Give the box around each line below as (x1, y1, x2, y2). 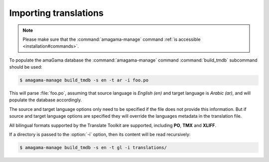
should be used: (9, 64, 42, 70)
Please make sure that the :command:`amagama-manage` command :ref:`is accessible (22, 36, 201, 42)
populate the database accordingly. (9, 97, 82, 103)
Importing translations (9, 7, 104, 18)
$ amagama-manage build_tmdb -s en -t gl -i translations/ (19, 145, 167, 151)
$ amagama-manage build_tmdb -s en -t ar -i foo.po (19, 78, 149, 83)
